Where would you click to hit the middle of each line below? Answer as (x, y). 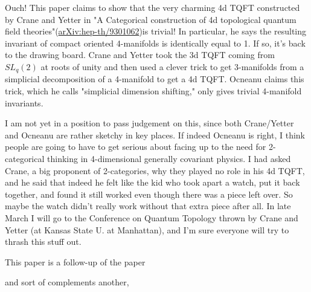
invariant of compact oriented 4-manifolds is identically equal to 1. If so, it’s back (155, 43)
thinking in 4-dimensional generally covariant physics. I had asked (169, 158)
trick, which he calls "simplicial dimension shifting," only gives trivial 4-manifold (153, 91)
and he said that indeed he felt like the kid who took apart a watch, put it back (152, 182)
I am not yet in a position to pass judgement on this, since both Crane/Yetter (149, 123)
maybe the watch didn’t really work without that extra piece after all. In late (148, 206)
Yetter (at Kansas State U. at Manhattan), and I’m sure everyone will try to (147, 229)
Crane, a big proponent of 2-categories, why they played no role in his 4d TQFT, (155, 170)
